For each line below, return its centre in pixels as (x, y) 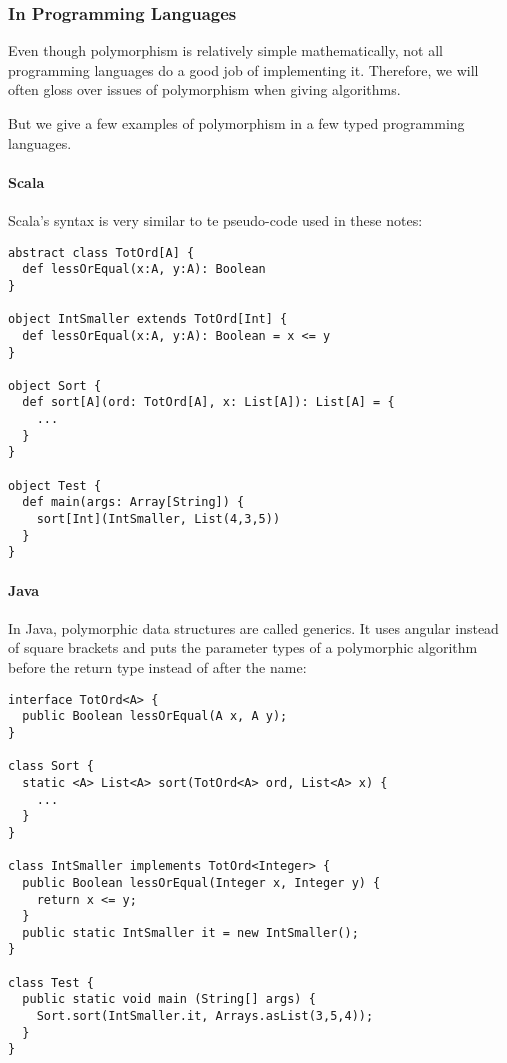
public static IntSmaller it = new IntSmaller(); (190, 932)
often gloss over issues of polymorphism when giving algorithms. (204, 89)
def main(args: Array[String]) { (133, 502)
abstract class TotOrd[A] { (101, 252)
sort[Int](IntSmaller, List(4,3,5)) (158, 519)
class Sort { (51, 766)
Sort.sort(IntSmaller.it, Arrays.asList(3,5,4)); (205, 1016)
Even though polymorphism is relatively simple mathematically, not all (225, 50)
